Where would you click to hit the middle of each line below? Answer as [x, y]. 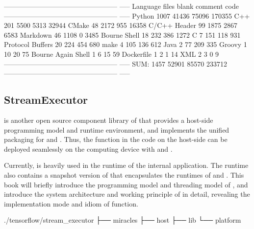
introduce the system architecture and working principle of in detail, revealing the [127, 194]
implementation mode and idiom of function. [71, 203]
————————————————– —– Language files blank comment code [121, 6]
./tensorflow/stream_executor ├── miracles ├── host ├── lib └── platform [123, 220]
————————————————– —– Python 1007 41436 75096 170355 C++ [127, 15]
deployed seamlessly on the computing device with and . [88, 149]
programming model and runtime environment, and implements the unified [117, 129]
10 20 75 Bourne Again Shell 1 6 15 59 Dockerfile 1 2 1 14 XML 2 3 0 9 [112, 54]
